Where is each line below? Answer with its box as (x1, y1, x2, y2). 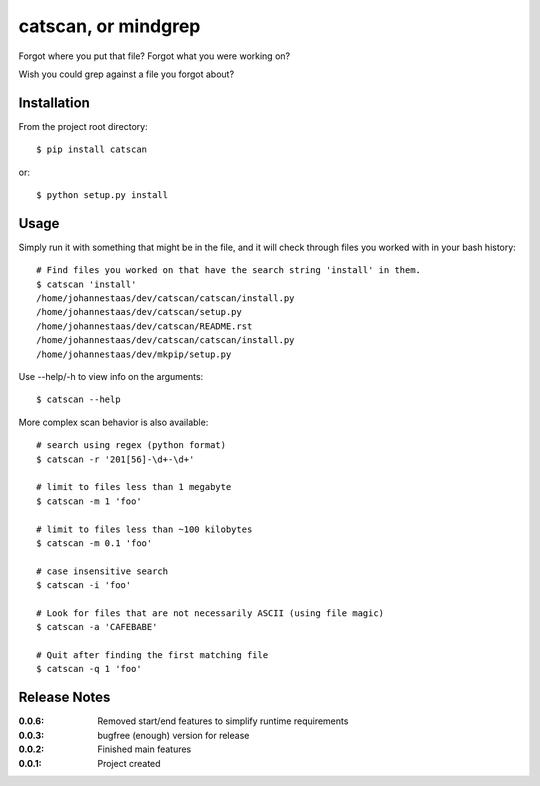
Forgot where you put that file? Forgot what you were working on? (18, 50, 290, 62)
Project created (97, 757, 161, 769)
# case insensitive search (36, 565, 169, 577)
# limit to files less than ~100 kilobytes (36, 523, 253, 535)
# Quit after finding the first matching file (36, 650, 269, 661)
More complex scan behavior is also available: (18, 416, 209, 428)
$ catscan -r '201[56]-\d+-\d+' (36, 453, 195, 465)
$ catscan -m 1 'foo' (36, 495, 142, 507)
